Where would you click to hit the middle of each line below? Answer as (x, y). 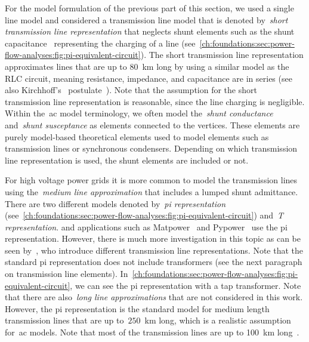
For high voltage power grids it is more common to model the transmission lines (151, 180)
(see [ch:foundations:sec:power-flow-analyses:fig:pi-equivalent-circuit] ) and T (144, 215)
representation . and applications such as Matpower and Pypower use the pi (146, 227)
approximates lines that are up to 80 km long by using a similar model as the (147, 66)
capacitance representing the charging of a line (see (100, 43)
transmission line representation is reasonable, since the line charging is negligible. (155, 101)
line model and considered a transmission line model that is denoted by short (146, 19)
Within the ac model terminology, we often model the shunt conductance (139, 113)
